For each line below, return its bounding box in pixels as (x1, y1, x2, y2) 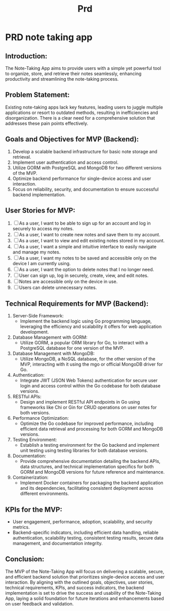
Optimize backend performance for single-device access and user (12, 175, 151, 182)
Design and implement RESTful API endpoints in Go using (20, 399, 140, 405)
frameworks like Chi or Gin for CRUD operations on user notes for (20, 404, 157, 411)
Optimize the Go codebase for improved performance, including (20, 420, 154, 426)
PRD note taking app (5, 31, 93, 43)
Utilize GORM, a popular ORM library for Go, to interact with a (20, 340, 148, 346)
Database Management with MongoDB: (12, 350, 95, 356)
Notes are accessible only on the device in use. (19, 278, 118, 284)
